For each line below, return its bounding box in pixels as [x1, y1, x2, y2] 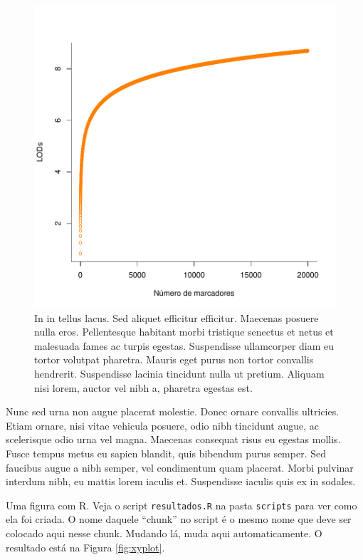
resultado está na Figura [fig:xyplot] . [6, 539, 165, 554]
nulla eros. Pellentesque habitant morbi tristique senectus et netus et [34, 324, 334, 339]
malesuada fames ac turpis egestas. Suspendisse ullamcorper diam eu [34, 338, 335, 353]
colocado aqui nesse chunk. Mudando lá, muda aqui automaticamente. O [6, 525, 322, 540]
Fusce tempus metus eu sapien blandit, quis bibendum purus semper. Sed [6, 445, 327, 460]
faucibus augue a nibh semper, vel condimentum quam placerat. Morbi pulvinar [6, 460, 354, 475]
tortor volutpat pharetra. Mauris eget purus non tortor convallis [34, 352, 314, 367]
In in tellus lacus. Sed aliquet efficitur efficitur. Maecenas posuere [34, 310, 319, 325]
